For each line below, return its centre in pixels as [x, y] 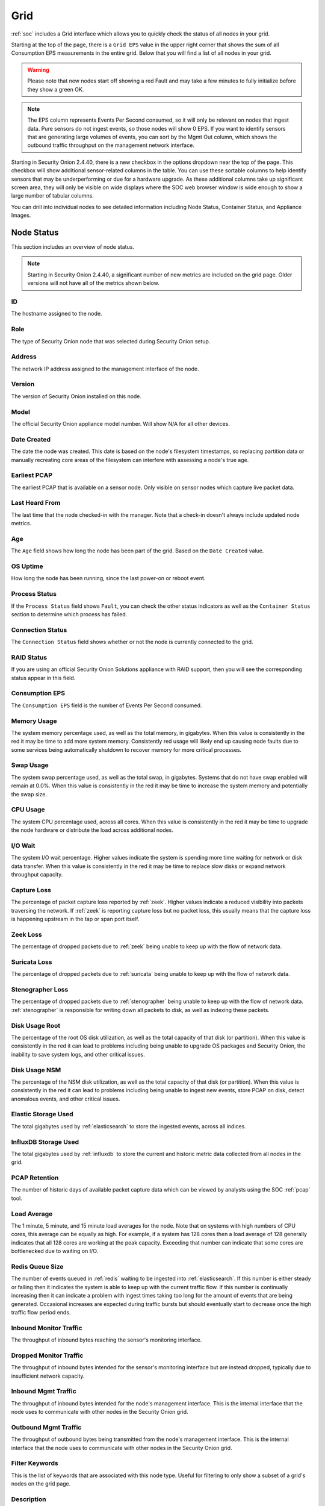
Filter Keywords [35, 1463]
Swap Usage [30, 765]
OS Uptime [27, 566]
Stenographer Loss [40, 990]
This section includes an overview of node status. [73, 247]
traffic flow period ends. [41, 1312]
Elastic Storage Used [42, 1114]
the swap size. [29, 794]
